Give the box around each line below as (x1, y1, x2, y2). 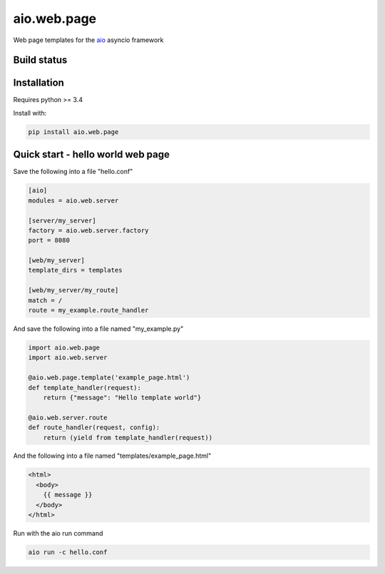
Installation (13, 77, 64, 89)
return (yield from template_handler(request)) (43, 434, 213, 441)
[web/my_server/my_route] (28, 286, 119, 294)
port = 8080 (28, 236, 71, 245)
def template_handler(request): (28, 384, 142, 391)
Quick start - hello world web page (13, 148, 170, 160)
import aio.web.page (28, 343, 100, 352)
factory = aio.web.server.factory (28, 226, 149, 235)
